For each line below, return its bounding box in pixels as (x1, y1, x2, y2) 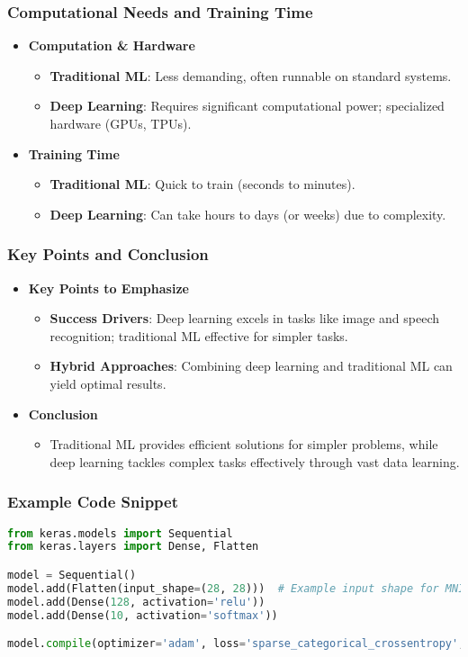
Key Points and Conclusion (7, 243, 209, 265)
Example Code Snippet (7, 490, 179, 513)
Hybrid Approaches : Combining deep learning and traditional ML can (49, 356, 453, 375)
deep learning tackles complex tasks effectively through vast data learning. (49, 452, 460, 471)
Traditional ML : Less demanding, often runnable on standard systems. (49, 66, 452, 85)
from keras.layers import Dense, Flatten (7, 540, 259, 553)
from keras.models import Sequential (7, 526, 233, 540)
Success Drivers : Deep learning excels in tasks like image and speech (49, 309, 440, 328)
